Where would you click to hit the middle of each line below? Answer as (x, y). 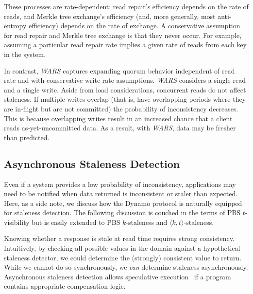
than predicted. (27, 137)
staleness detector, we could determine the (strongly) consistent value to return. (123, 257)
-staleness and (147, 222)
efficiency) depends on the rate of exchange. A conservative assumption (134, 26)
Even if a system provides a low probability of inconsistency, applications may (120, 184)
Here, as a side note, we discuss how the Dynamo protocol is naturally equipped (123, 203)
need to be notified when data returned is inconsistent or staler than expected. (121, 193)
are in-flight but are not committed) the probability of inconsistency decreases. (121, 108)
